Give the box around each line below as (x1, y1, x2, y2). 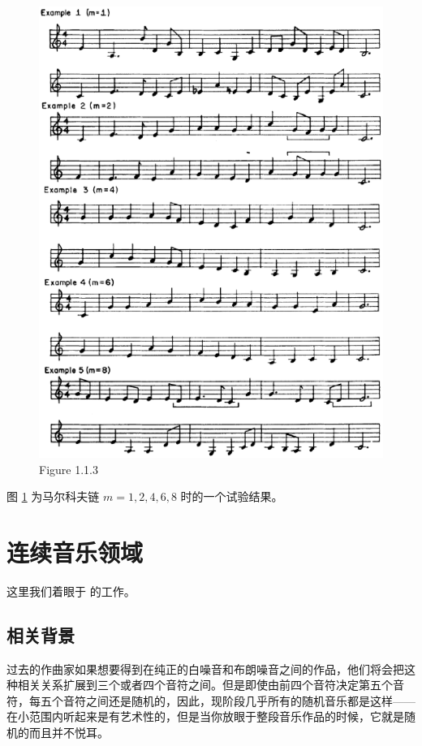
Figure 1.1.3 (39, 460, 98, 477)
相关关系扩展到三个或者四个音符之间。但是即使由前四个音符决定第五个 (17, 676, 393, 693)
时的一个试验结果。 (180, 488, 283, 505)
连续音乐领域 (6, 535, 144, 568)
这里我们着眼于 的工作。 (6, 582, 136, 599)
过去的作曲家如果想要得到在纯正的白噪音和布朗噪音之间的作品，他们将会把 (6, 660, 404, 677)
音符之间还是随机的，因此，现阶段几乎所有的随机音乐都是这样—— (62, 692, 416, 709)
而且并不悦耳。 (28, 724, 109, 740)
